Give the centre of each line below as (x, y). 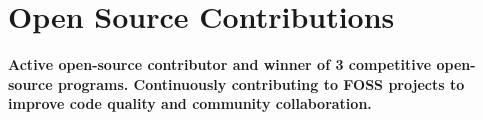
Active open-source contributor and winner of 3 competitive (220, 64)
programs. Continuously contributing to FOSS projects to (261, 83)
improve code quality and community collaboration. (190, 103)
